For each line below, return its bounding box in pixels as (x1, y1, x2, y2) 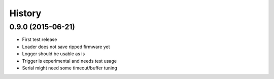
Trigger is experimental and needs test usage (22, 58, 117, 64)
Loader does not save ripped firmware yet (22, 44, 110, 50)
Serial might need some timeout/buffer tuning (22, 65, 118, 71)
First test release (22, 36, 57, 43)
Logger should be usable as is (22, 51, 85, 57)
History (9, 8, 42, 19)
